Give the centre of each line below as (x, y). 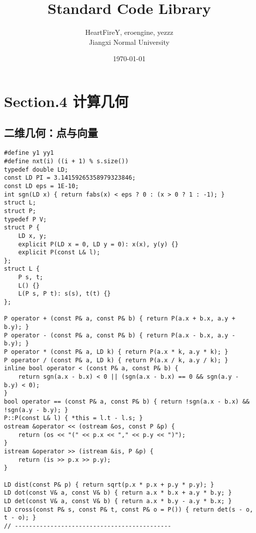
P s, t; (31, 277)
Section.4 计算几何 (66, 101)
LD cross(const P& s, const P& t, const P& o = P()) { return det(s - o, (129, 509)
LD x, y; (32, 236)
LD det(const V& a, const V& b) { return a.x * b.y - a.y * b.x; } (118, 501)
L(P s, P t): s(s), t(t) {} (64, 294)
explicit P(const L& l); (59, 253)
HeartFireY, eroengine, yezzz (129, 32)
